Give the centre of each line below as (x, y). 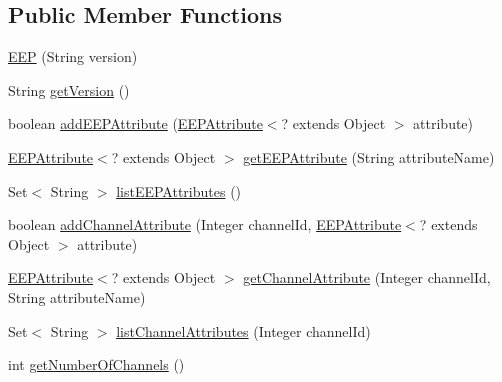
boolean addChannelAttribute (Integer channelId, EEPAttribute (205, 224)
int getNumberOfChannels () (96, 364)
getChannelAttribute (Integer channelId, (367, 277)
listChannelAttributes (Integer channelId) (243, 330)
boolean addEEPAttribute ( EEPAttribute (135, 123)
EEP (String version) (73, 56)
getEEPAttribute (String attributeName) (369, 156)
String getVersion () (69, 89)
